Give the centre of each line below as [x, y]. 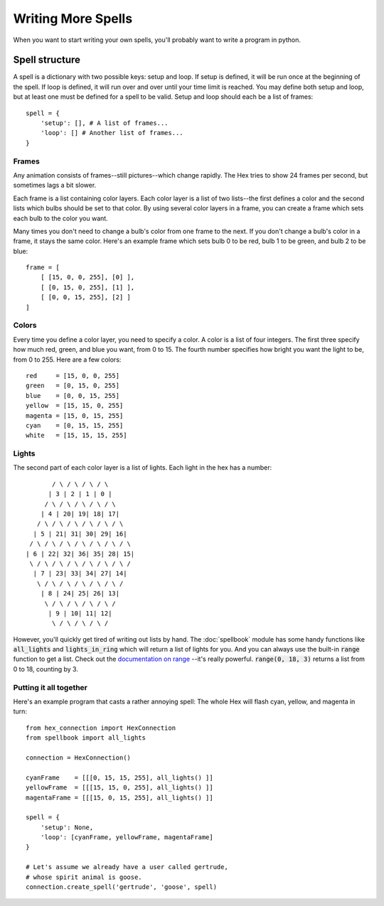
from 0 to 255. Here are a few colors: [67, 360]
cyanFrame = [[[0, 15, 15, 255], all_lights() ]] [119, 777]
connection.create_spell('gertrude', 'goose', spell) [121, 887]
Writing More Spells [73, 18]
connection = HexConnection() [79, 757]
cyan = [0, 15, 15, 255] [75, 425]
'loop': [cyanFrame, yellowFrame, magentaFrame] [127, 837]
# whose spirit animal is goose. [84, 877]
